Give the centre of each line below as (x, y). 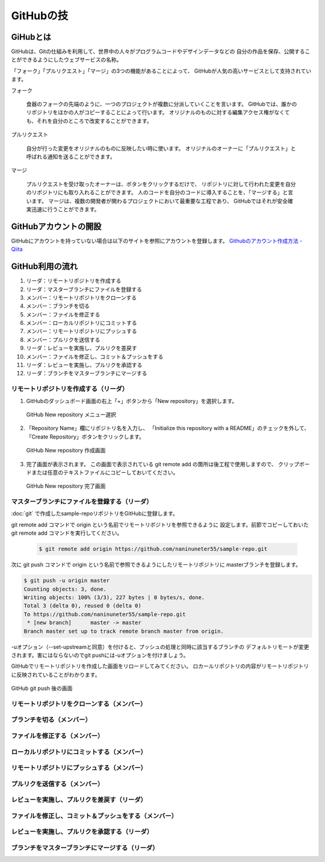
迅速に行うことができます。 (65, 209)
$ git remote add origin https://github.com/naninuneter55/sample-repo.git (153, 549)
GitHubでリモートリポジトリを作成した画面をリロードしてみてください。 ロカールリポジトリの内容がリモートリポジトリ (160, 666)
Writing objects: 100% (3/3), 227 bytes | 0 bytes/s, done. (114, 597)
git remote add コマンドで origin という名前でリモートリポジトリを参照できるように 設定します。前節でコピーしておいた (160, 525)
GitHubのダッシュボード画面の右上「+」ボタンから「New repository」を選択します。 (132, 401)
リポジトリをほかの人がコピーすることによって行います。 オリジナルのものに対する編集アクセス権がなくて (158, 112)
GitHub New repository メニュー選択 (71, 414)
